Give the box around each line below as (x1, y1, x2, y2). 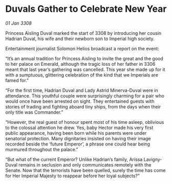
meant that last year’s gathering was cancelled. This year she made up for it (5, 66, 165, 72)
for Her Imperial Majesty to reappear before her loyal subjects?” (5, 173, 140, 179)
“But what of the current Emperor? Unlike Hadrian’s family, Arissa (5, 156, 143, 162)
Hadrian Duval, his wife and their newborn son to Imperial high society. (5, 35, 155, 42)
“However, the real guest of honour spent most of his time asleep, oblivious (5, 119, 164, 125)
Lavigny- (143, 156, 162, 162)
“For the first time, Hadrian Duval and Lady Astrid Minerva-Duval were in (5, 87, 159, 93)
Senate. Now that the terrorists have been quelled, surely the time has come (5, 167, 166, 173)
